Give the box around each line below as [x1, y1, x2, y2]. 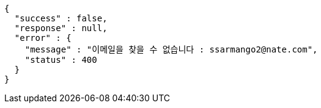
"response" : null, [14, 23, 108, 33]
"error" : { [14, 33, 72, 43]
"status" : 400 [24, 55, 97, 65]
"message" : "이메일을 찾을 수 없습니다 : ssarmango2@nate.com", [24, 45, 318, 54]
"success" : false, [14, 13, 108, 23]
